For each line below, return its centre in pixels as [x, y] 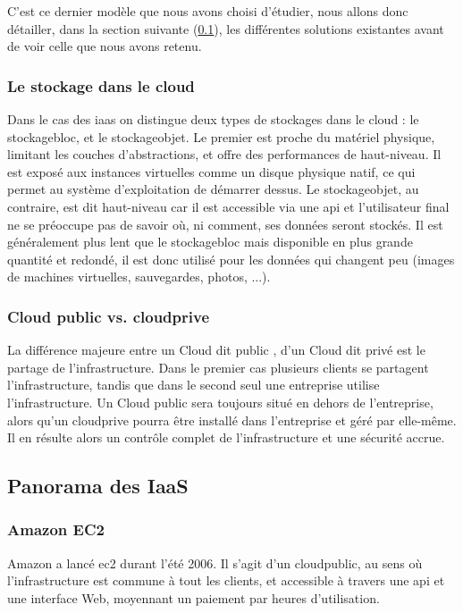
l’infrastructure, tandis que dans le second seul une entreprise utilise [194, 385]
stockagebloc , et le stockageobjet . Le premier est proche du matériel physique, [221, 136]
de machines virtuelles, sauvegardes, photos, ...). [139, 277]
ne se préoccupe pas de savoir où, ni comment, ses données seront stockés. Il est [225, 224]
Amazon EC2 [56, 529]
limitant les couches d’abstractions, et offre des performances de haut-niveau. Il [224, 154]
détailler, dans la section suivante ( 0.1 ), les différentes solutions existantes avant [226, 28]
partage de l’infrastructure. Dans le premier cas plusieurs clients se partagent [218, 367]
